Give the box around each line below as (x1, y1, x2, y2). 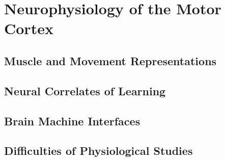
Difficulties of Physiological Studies (4, 143, 193, 158)
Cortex (4, 18, 53, 39)
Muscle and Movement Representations (4, 52, 217, 68)
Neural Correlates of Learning (4, 83, 166, 98)
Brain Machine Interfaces (4, 113, 140, 128)
